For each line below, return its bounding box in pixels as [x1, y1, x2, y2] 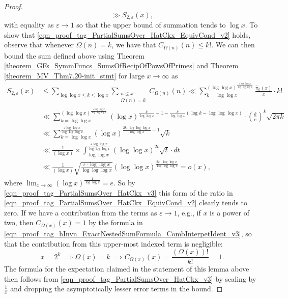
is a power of [210, 207, 249, 218]
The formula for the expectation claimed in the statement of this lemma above [4, 263, 249, 274]
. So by [113, 177, 135, 188]
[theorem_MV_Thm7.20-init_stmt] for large [4, 70, 145, 80]
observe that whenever [4, 39, 74, 50]
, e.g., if [177, 207, 201, 218]
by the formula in [89, 217, 143, 228]
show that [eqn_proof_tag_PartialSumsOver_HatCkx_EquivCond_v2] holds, [4, 29, 251, 40]
